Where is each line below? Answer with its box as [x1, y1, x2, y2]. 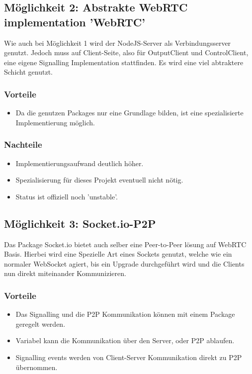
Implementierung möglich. [15, 117, 95, 127]
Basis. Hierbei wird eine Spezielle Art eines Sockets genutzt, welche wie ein [4, 249, 232, 259]
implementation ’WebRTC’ [4, 14, 145, 29]
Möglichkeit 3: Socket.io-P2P [4, 215, 156, 231]
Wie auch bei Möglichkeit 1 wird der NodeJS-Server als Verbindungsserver [4, 37, 231, 48]
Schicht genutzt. [4, 67, 53, 77]
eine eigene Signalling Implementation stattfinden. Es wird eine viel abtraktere [4, 57, 244, 67]
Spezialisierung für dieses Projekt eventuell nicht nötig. [15, 175, 183, 185]
